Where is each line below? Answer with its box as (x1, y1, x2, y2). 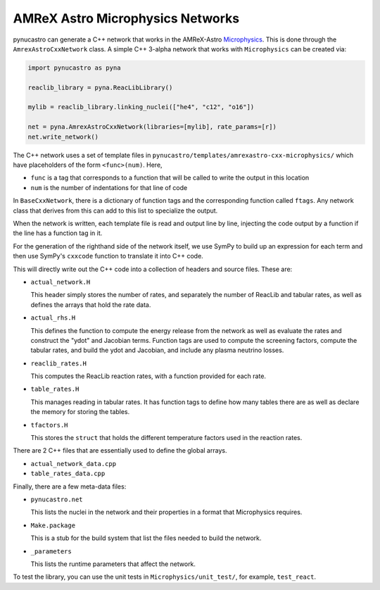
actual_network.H (30, 278, 91, 286)
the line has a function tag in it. (13, 229, 103, 237)
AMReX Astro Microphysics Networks (13, 11, 240, 26)
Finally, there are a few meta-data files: (13, 482, 127, 491)
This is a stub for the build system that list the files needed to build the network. (30, 534, 262, 542)
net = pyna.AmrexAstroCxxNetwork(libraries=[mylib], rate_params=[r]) (27, 123, 277, 131)
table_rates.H (30, 385, 80, 394)
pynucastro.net (30, 495, 84, 503)
